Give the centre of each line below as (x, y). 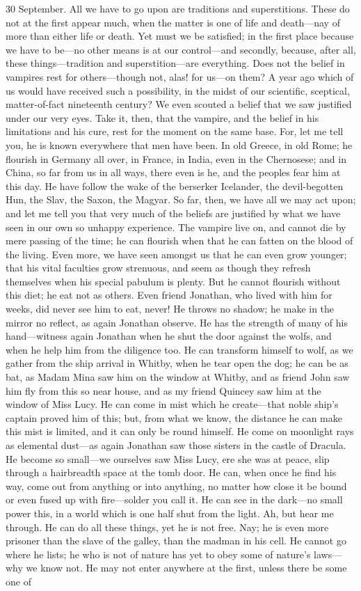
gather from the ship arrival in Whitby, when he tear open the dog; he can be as (177, 363)
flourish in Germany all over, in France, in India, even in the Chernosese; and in (176, 158)
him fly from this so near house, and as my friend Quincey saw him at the (163, 390)
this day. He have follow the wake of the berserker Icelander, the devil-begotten (175, 186)
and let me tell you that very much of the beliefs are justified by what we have (173, 213)
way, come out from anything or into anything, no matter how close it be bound (176, 486)
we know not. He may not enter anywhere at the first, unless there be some (186, 568)
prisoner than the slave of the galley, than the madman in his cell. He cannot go (176, 541)
